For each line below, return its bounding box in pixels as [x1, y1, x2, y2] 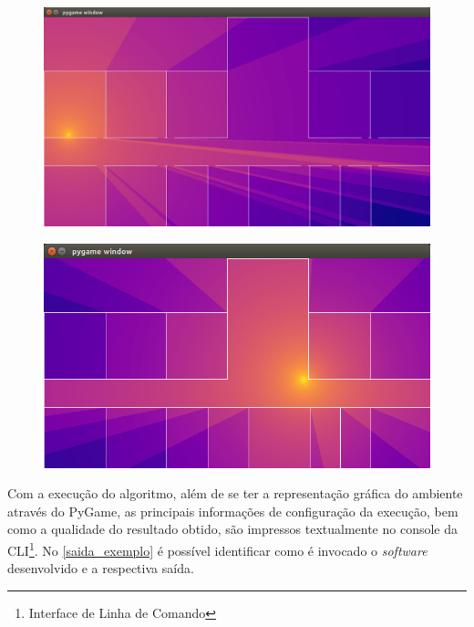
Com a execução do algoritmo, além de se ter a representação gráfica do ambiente [7, 484, 463, 503]
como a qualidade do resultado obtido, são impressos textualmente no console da [7, 519, 459, 538]
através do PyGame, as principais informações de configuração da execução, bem [7, 501, 459, 520]
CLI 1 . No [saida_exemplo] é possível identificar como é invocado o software [7, 538, 428, 559]
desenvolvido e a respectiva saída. [7, 559, 194, 578]
